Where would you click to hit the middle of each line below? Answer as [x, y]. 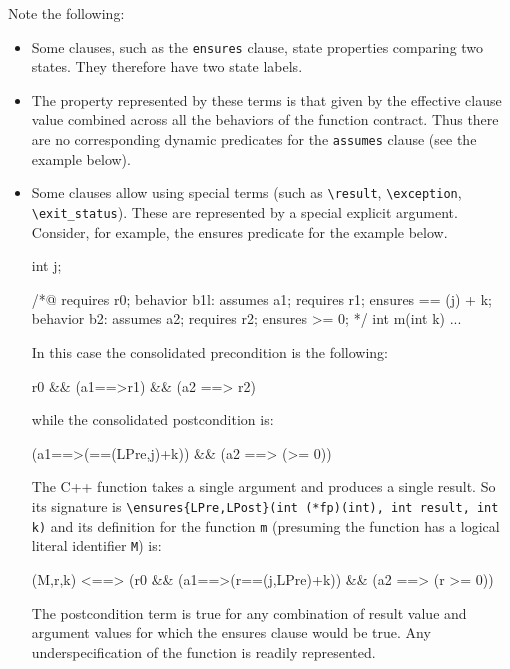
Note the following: [66, 13]
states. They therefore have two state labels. [167, 66]
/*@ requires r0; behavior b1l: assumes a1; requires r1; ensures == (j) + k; [261, 298]
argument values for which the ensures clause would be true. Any [231, 632]
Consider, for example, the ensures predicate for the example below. [239, 231]
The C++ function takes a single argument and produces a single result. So [263, 486]
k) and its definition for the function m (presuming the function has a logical [265, 525]
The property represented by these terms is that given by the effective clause [266, 99]
